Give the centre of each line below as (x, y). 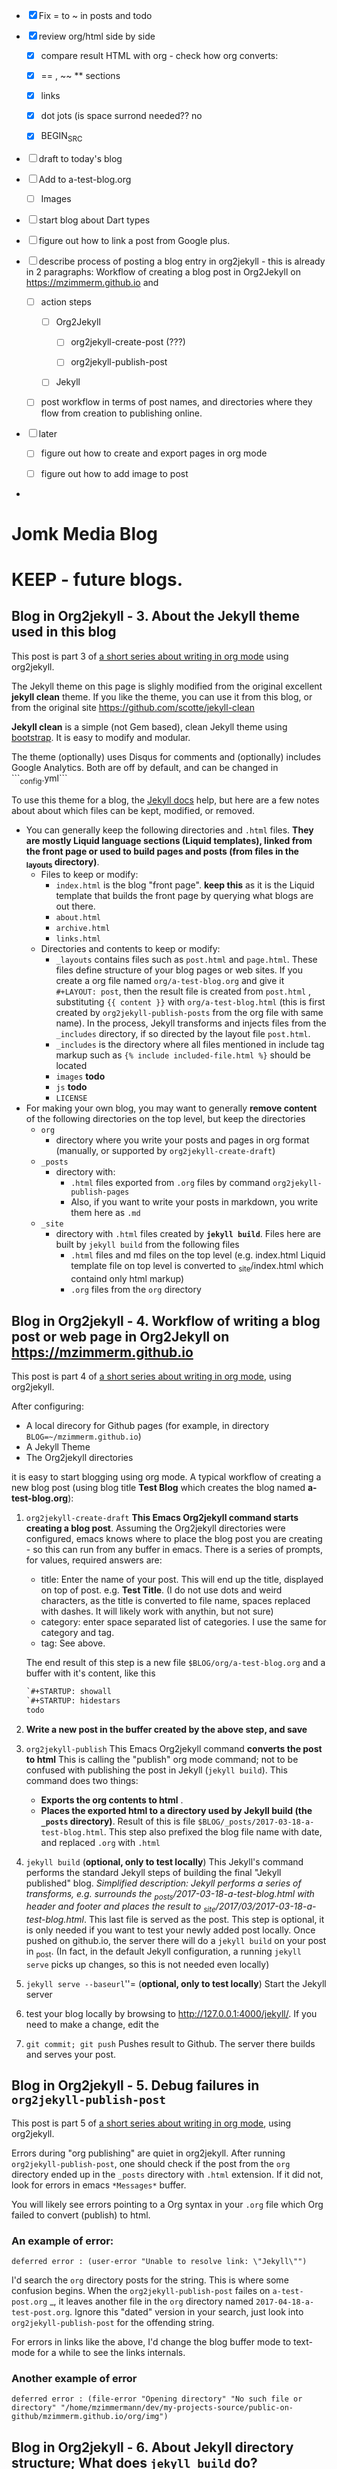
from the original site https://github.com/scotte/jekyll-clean (133, 707)
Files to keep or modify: (89, 875)
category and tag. (77, 1632)
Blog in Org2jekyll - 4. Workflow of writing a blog (166, 1320)
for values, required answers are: (94, 1560)
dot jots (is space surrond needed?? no (121, 116)
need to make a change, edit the (92, 2025)
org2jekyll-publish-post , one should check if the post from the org (151, 2163)
